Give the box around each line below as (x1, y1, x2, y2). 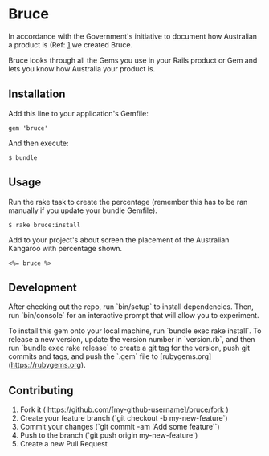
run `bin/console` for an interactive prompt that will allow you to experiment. (8, 311, 259, 320)
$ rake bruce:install (8, 221, 81, 229)
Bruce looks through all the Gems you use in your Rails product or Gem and (8, 55, 258, 65)
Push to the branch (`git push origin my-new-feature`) (19, 430, 198, 440)
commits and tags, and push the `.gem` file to (8, 352, 159, 361)
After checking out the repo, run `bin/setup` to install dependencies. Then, (8, 302, 255, 311)
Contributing (8, 383, 74, 397)
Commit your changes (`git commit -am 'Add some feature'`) (19, 422, 220, 432)
